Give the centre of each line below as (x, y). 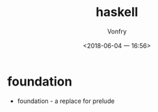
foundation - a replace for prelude (66, 101)
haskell (117, 12)
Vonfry (117, 31)
